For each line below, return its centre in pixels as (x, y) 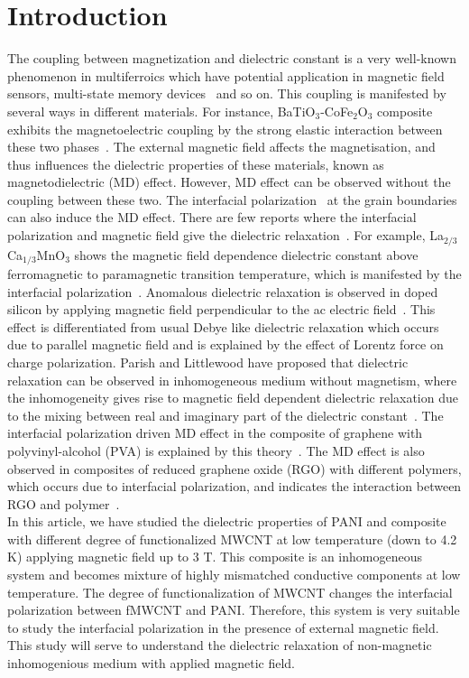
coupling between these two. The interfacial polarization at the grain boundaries (232, 199)
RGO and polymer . (64, 503)
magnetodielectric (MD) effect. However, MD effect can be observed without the (229, 182)
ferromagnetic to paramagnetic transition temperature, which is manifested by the (234, 273)
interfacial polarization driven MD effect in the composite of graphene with (215, 433)
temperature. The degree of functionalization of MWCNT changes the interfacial (230, 592)
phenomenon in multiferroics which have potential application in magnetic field (226, 75)
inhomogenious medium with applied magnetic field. (151, 663)
